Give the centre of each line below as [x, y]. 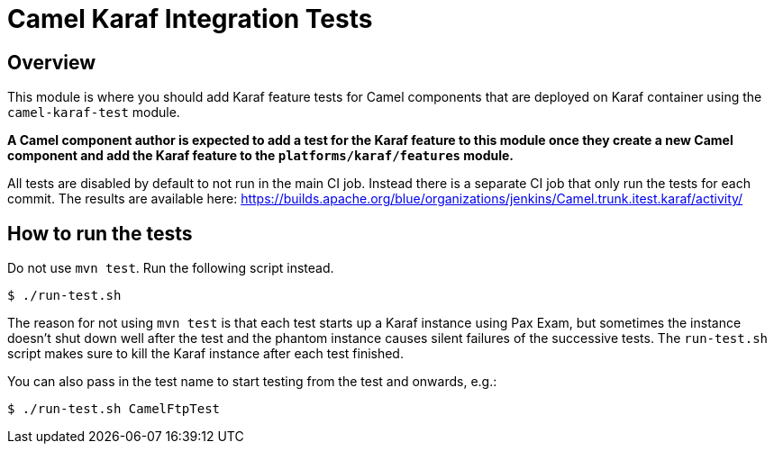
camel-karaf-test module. [94, 113]
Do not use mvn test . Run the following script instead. [171, 268]
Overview [52, 62]
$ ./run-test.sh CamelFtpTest [114, 409]
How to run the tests [100, 233]
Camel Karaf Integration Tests [190, 19]
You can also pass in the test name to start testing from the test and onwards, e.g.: [252, 382]
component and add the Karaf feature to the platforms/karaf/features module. [261, 156]
